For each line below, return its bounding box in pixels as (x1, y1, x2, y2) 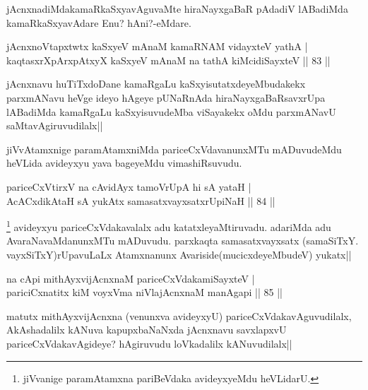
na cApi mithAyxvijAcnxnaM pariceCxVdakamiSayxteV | (6, 271, 255, 285)
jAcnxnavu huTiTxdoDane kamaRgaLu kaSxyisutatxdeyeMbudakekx (6, 76, 306, 91)
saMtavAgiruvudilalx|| (6, 118, 103, 133)
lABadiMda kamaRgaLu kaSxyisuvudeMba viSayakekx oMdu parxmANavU (6, 104, 336, 119)
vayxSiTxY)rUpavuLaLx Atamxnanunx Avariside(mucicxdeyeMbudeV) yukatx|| (6, 247, 352, 261)
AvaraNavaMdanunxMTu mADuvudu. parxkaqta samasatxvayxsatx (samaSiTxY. (6, 233, 359, 248)
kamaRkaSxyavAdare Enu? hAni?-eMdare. (6, 15, 191, 30)
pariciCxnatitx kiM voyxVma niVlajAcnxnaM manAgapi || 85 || (6, 285, 283, 300)
